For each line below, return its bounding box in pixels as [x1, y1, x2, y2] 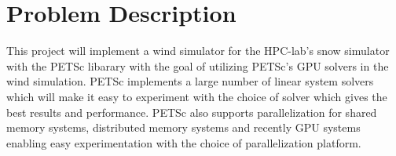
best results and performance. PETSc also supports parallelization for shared [6, 103, 377, 120]
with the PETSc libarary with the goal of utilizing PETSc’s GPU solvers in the [6, 57, 389, 74]
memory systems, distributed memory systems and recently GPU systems [6, 119, 361, 136]
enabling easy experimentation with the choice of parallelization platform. [6, 134, 361, 151]
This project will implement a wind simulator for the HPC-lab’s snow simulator [6, 42, 390, 59]
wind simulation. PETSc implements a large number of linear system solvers [6, 73, 374, 89]
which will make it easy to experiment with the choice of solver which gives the [6, 88, 387, 104]
